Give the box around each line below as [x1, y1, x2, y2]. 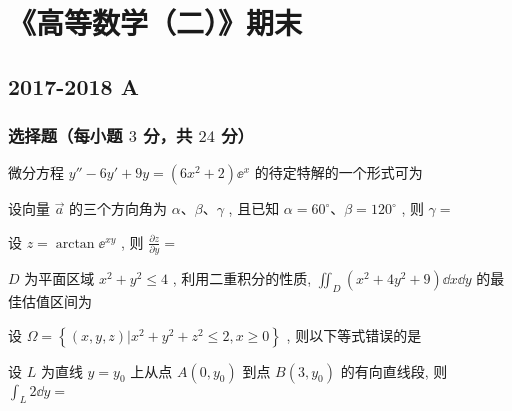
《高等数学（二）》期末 [8, 2, 303, 43]
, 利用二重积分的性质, [172, 268, 312, 289]
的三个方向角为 [69, 198, 168, 219]
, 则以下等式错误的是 [286, 324, 422, 345]
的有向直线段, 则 [340, 360, 448, 381]
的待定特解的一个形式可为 [254, 162, 423, 183]
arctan [55, 236, 95, 251]
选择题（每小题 [8, 123, 123, 148]
